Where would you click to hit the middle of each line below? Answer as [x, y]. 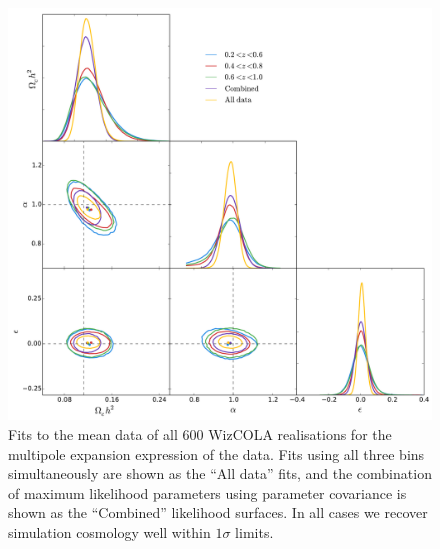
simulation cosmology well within [109, 531]
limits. [254, 531]
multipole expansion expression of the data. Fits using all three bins [216, 453]
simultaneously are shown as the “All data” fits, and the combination [220, 473]
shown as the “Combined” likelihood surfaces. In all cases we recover [218, 512]
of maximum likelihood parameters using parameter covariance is [207, 492]
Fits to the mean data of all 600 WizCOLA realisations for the [200, 434]
